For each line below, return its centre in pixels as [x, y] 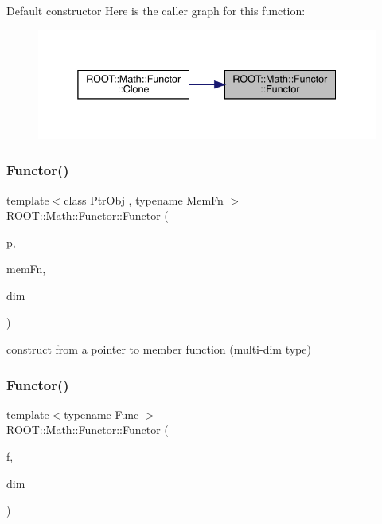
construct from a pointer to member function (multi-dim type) [159, 349]
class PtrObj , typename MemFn [144, 199]
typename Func [101, 414]
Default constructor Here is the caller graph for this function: [156, 10]
